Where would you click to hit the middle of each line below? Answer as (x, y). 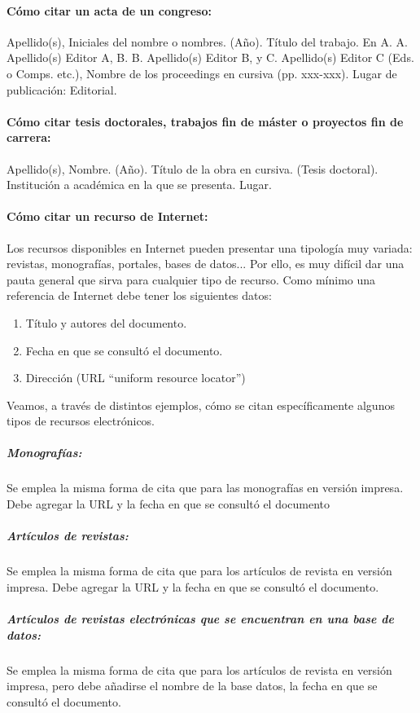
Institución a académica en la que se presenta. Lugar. (139, 185)
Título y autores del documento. (106, 322)
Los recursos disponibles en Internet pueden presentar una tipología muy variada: (210, 247)
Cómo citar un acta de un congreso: (109, 10)
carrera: (29, 137)
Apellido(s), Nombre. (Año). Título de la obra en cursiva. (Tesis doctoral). (192, 168)
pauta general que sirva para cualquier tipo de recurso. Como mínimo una (191, 279)
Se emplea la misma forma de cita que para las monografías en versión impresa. (205, 488)
